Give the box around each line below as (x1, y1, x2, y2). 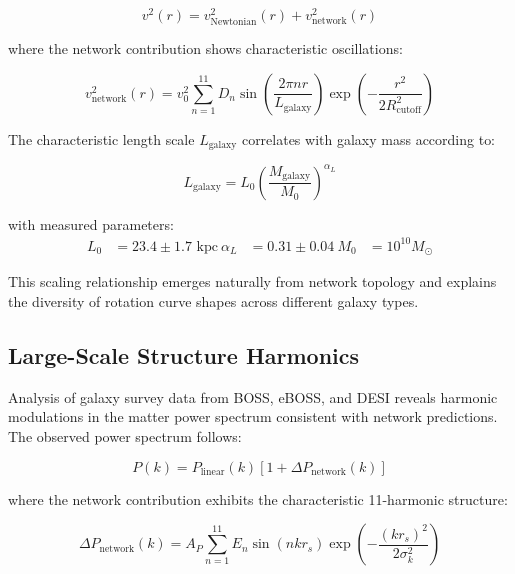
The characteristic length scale (8, 128, 195, 149)
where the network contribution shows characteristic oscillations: (8, 38, 403, 59)
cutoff (396, 105, 421, 116)
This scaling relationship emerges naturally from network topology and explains (8, 271, 497, 292)
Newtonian (210, 17, 257, 28)
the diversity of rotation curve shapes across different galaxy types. (8, 290, 419, 311)
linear (200, 466, 225, 477)
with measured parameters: (8, 213, 174, 234)
